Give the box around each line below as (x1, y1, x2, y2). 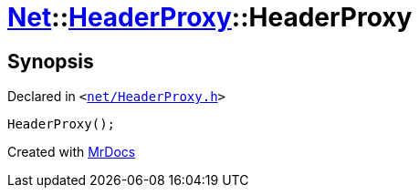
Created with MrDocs (7, 144, 136, 160)
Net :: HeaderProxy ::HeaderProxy (7, 2, 413, 33)
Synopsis (7, 49, 94, 73)
